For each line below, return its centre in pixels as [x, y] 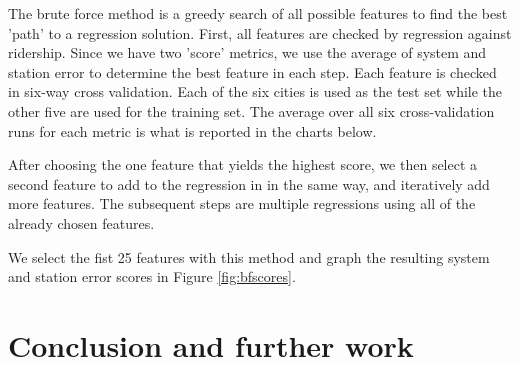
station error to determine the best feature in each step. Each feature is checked [252, 71]
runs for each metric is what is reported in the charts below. [192, 130]
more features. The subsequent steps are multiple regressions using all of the [242, 203]
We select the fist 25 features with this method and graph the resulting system [249, 256]
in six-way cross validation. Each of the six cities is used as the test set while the [255, 91]
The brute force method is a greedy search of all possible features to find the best [258, 13]
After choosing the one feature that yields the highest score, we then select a [243, 164]
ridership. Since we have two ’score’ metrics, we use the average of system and [247, 52]
